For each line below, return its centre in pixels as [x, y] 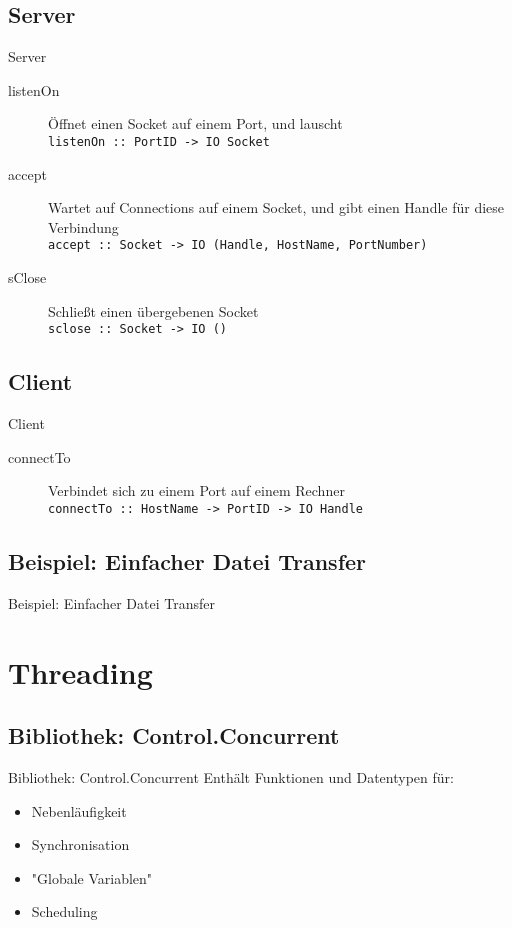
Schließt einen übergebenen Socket [153, 310]
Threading [80, 671]
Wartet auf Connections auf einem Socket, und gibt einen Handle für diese [276, 207]
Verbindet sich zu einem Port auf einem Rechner [196, 490]
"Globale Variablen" [92, 877]
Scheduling [64, 911]
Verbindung [83, 226]
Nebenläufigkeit [79, 810]
